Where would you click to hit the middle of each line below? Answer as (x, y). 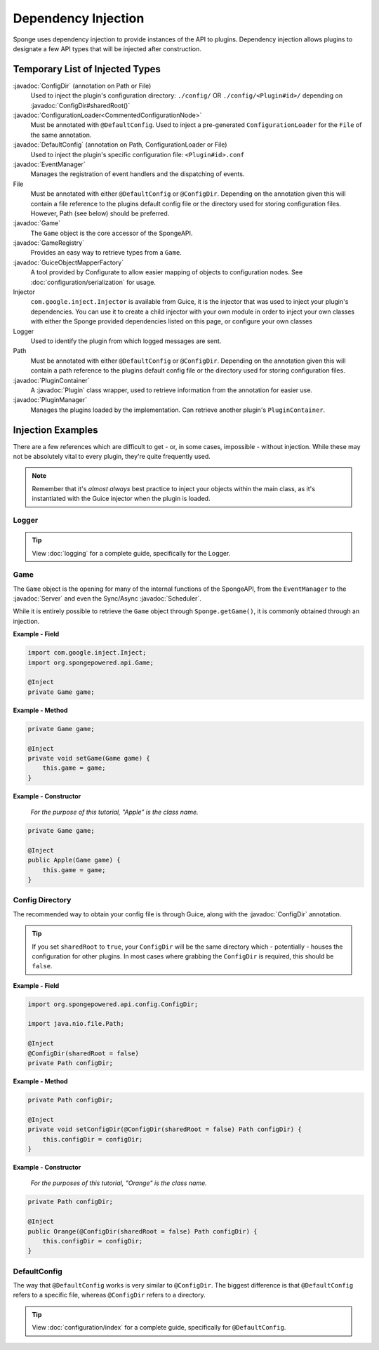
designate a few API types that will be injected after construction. (107, 48)
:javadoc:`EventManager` (49, 164)
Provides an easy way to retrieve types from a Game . (106, 253)
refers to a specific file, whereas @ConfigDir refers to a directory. (109, 1295)
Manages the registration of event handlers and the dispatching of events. (138, 174)
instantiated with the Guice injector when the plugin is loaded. (121, 499)
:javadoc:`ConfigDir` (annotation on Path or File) (82, 86)
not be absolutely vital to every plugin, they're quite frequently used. (112, 457)
